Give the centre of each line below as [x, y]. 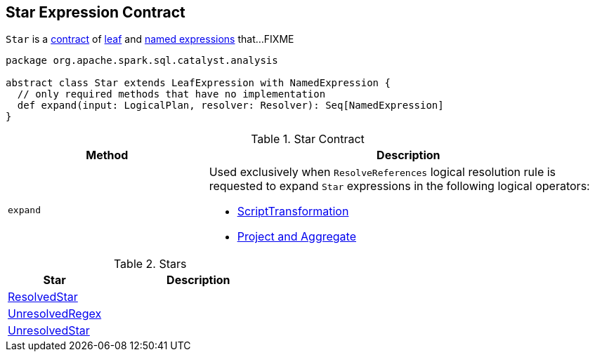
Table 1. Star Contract [308, 139]
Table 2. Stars [150, 264]
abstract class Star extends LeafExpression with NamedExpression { [198, 83]
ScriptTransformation [293, 211]
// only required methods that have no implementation [171, 94]
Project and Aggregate [296, 237]
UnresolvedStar [49, 331]
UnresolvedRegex [55, 314]
